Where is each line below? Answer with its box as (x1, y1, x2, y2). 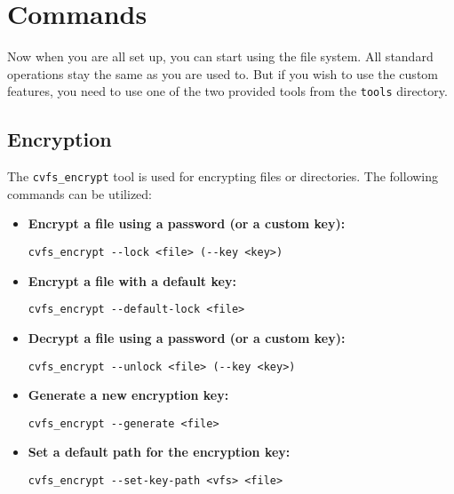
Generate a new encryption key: (28, 386, 229, 404)
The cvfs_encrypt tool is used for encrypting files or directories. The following (7, 167, 439, 186)
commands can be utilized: (7, 184, 153, 203)
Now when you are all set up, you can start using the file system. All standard (7, 47, 434, 66)
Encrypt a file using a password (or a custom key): (28, 214, 346, 233)
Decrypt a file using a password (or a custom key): (28, 328, 346, 347)
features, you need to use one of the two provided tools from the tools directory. (7, 82, 448, 100)
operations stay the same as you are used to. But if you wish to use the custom (7, 64, 438, 83)
